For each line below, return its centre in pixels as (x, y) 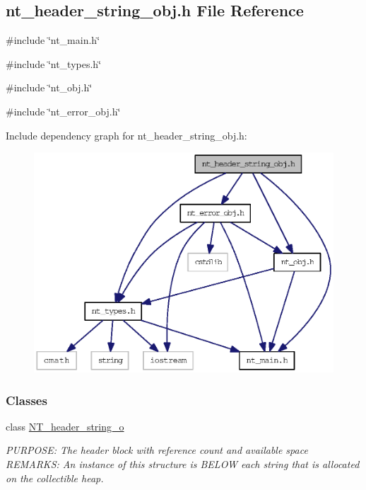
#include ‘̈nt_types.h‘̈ (54, 63)
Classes (26, 400)
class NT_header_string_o (65, 426)
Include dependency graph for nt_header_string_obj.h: (126, 135)
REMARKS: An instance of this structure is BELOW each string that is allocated (183, 464)
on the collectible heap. (55, 478)
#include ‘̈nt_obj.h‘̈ (49, 87)
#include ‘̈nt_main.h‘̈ (53, 40)
